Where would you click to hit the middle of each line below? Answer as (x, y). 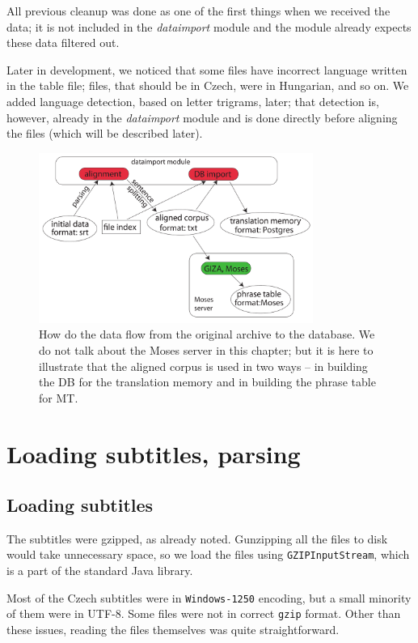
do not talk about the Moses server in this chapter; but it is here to (206, 349)
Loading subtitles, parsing (154, 453)
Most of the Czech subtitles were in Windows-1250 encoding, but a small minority (209, 597)
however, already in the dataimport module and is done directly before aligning (202, 117)
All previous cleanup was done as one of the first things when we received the (198, 11)
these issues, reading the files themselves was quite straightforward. (173, 630)
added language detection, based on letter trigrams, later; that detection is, (193, 101)
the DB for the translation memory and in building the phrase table (207, 382)
